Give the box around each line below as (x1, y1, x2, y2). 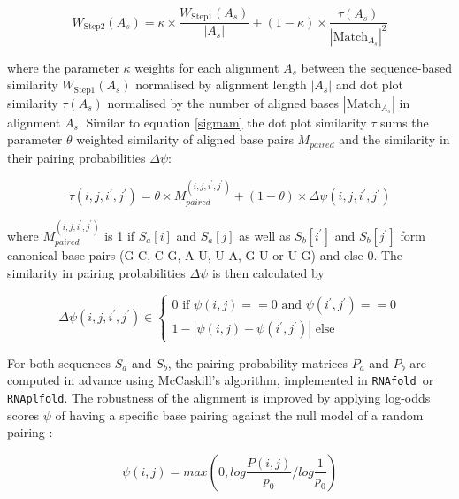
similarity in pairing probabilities (7, 263, 186, 281)
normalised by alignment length (135, 75, 307, 94)
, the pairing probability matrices (167, 353, 348, 372)
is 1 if (104, 226, 135, 244)
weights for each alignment (134, 58, 279, 76)
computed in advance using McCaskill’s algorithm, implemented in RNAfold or (7, 371, 434, 389)
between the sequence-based (301, 58, 453, 76)
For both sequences (7, 353, 111, 372)
